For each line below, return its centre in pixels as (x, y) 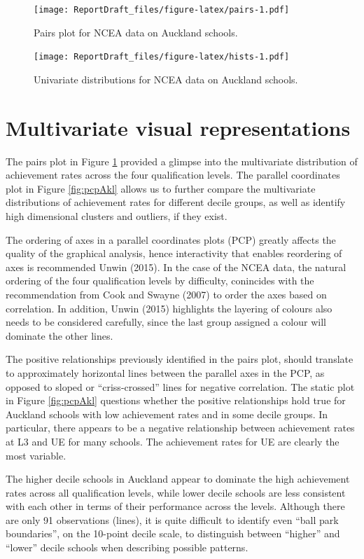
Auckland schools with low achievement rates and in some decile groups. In (167, 414)
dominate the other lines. (59, 335)
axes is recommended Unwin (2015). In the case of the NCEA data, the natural (176, 267)
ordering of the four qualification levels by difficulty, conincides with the (160, 281)
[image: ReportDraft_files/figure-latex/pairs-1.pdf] (162, 10)
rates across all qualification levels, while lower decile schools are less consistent (176, 492)
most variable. (36, 455)
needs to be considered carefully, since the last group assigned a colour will (166, 322)
